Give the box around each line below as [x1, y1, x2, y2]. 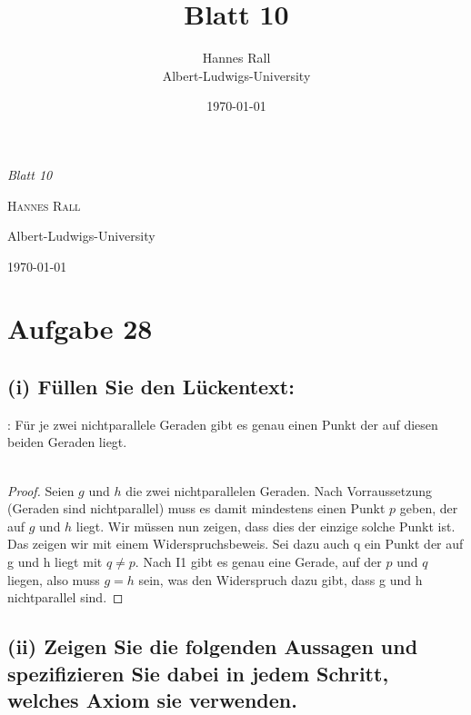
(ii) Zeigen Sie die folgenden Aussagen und [7, 632, 418, 660]
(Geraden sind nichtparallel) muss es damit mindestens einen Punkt [7, 499, 386, 518]
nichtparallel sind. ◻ [7, 588, 124, 607]
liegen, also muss [7, 570, 100, 589]
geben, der [399, 499, 458, 518]
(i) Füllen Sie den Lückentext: [7, 372, 295, 401]
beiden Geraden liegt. [7, 432, 127, 452]
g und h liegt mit [7, 552, 103, 571]
